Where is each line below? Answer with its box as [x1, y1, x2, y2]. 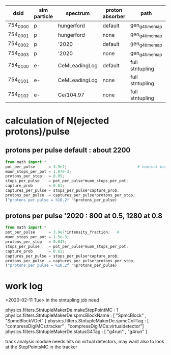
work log [5, 280, 43, 292]
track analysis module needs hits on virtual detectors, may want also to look [5, 339, 164, 345]
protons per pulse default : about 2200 [5, 146, 131, 155]
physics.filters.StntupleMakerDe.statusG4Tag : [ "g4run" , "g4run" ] [5, 328, 148, 335]
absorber [102, 13, 126, 20]
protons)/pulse [5, 125, 70, 137]
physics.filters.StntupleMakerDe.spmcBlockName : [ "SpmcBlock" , [5, 312, 147, 318]
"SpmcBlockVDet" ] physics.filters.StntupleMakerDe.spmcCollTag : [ [5, 318, 149, 324]
